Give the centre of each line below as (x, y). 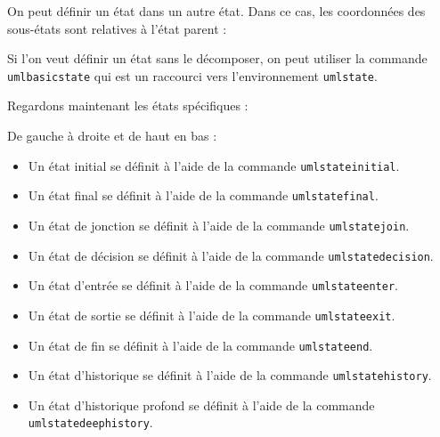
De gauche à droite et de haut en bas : (112, 136)
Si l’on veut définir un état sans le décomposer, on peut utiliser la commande (217, 58)
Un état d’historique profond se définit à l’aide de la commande (201, 405)
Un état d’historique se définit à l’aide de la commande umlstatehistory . (230, 375)
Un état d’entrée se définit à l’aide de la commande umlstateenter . (213, 285)
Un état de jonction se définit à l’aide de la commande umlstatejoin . (219, 225)
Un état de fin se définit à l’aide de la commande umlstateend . (200, 345)
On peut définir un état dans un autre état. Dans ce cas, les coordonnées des (216, 11)
